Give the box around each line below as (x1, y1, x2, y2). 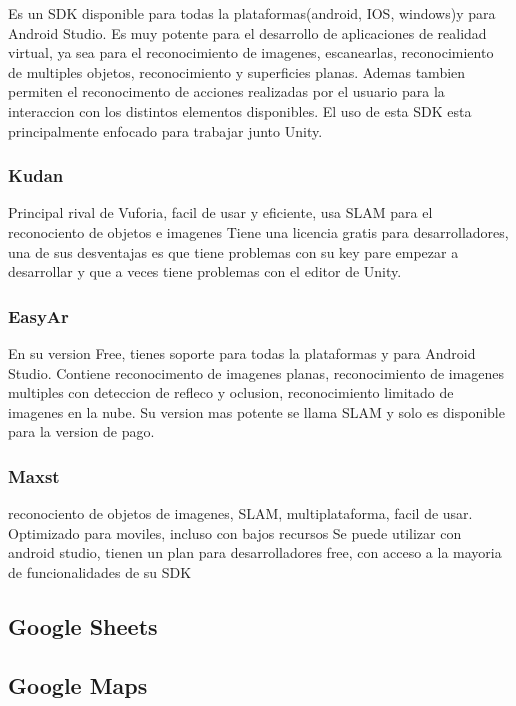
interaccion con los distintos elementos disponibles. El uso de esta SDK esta (8, 100, 472, 121)
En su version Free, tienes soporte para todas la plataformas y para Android (8, 342, 476, 363)
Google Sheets (8, 610, 158, 641)
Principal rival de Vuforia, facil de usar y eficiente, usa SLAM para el (8, 202, 433, 223)
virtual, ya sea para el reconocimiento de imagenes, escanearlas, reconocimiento (8, 42, 494, 63)
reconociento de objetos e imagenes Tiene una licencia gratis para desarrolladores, (8, 221, 509, 242)
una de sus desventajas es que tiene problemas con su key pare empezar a (8, 241, 459, 262)
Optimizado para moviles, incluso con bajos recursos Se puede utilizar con (8, 522, 462, 543)
